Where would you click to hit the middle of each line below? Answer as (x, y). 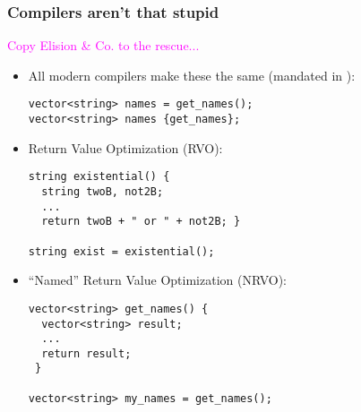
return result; (86, 353)
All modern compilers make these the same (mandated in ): (192, 75)
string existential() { (99, 177)
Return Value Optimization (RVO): (125, 147)
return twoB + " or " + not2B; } (141, 222)
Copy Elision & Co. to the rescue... (103, 45)
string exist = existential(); (121, 251)
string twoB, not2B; (103, 191)
